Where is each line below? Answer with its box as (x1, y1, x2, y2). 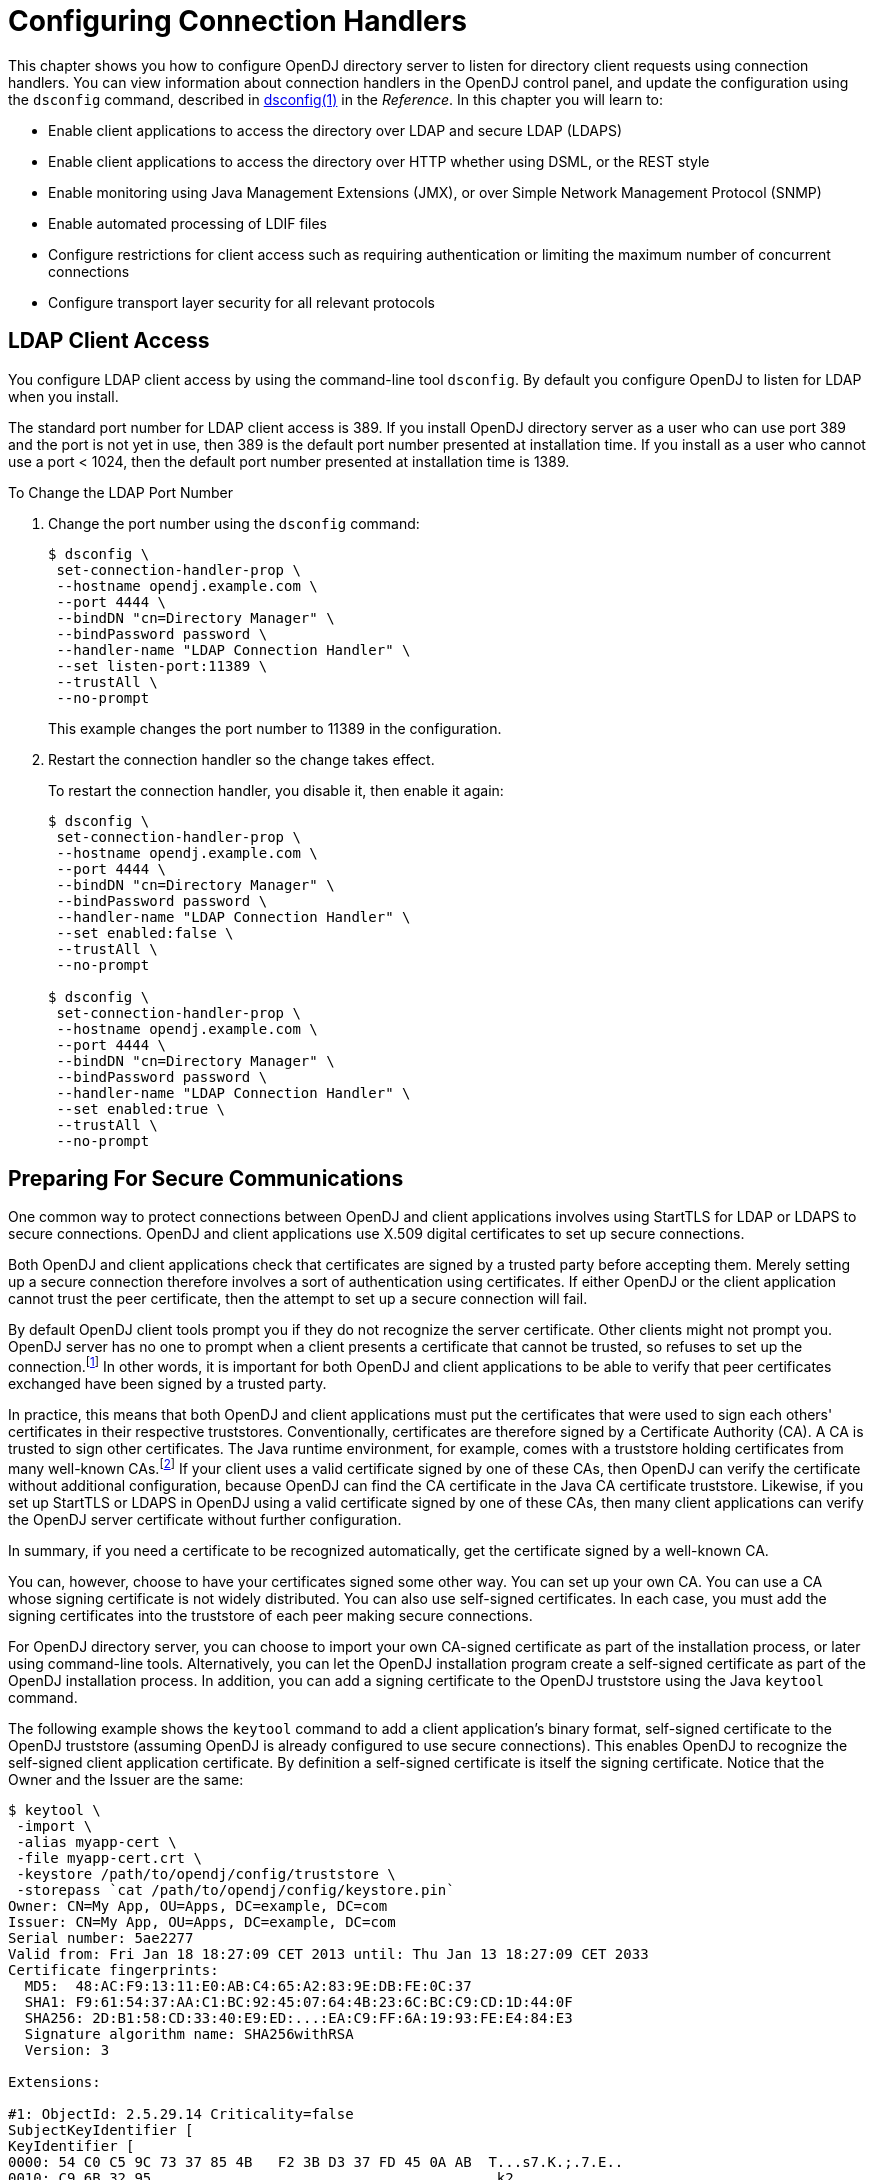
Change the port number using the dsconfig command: (48, 514, 420, 532)
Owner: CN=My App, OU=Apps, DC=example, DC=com (8, 1897, 388, 1914)
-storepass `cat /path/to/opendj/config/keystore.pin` (16, 1881, 455, 1898)
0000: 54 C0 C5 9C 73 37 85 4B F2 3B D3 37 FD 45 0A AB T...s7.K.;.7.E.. (8, 2153, 624, 2170)
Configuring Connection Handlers (8, 4, 467, 38)
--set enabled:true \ (56, 1100, 226, 1117)
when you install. (8, 387, 119, 405)
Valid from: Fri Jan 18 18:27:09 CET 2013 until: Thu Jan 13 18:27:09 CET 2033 (8, 1945, 649, 1962)
